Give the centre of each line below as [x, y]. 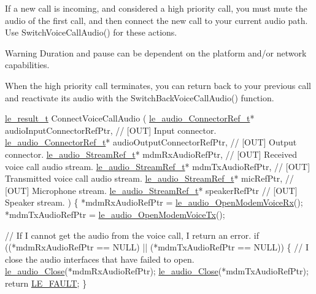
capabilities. [27, 65]
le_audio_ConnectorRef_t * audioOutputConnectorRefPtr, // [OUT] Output [151, 142]
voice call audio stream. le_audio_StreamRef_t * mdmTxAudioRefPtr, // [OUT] [158, 166]
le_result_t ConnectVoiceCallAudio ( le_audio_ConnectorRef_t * [130, 118]
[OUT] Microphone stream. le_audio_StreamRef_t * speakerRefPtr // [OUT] [151, 190]
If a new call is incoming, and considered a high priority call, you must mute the [156, 8]
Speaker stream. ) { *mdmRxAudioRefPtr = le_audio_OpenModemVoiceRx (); [154, 202]
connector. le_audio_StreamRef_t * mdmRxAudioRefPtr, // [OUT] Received [151, 154]
